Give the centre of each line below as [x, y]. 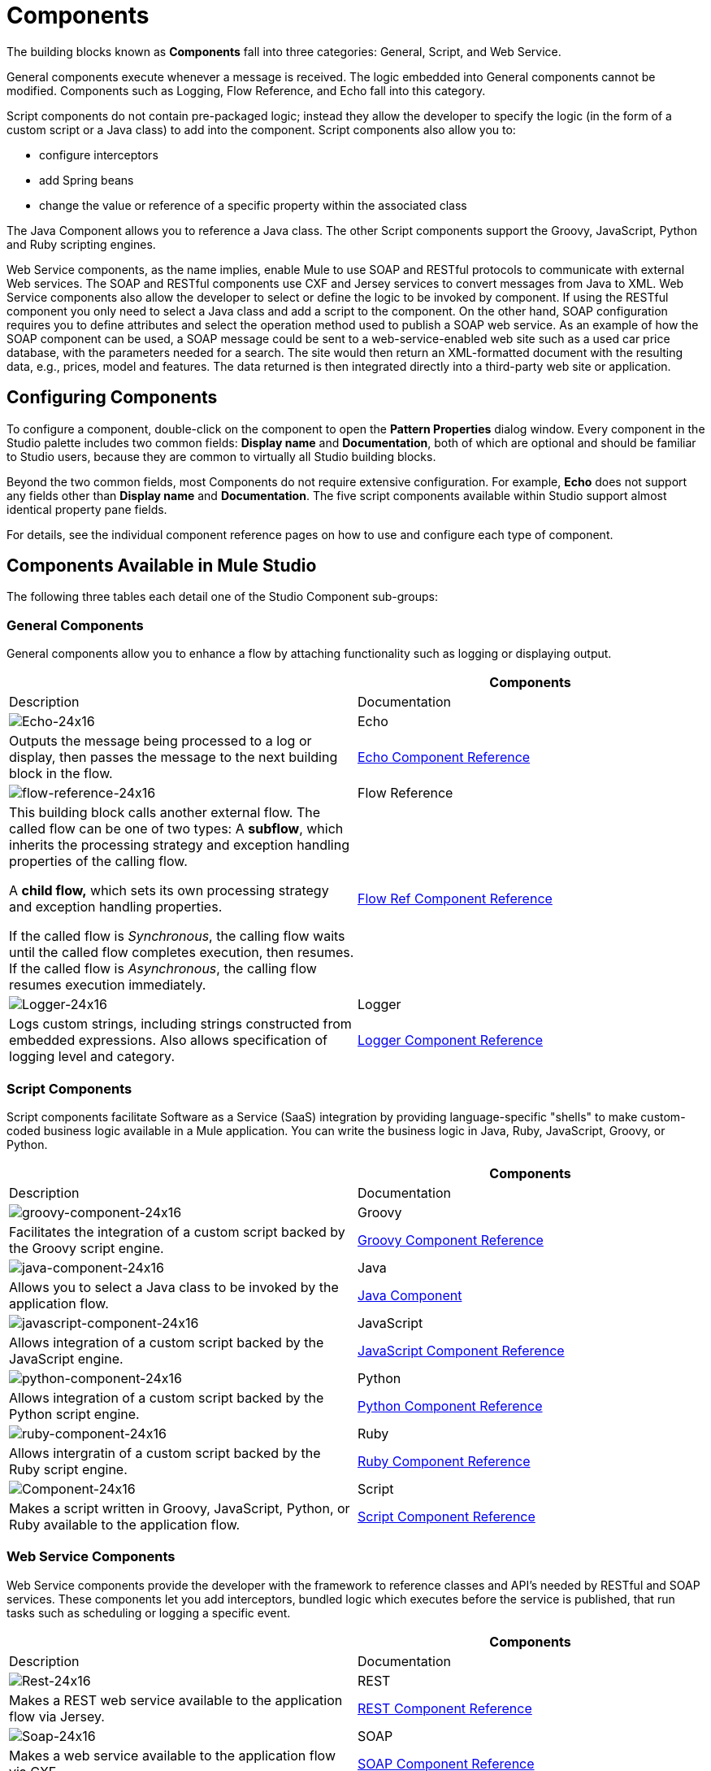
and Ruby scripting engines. [81, 244]
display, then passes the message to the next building [173, 757]
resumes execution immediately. [108, 985]
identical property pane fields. [87, 509]
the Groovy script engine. [87, 1248]
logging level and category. [92, 1057]
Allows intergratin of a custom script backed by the [165, 1453]
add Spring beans [87, 180]
